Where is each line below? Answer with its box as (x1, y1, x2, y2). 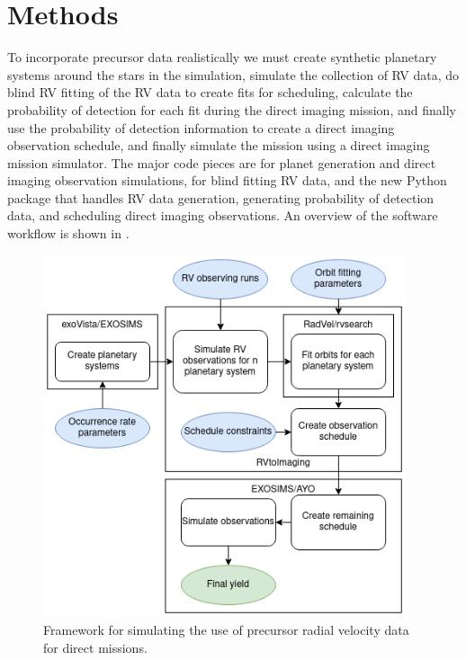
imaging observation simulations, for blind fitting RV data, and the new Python (7, 171, 447, 190)
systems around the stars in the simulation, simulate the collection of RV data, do (7, 65, 460, 84)
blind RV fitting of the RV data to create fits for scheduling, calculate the (7, 83, 413, 102)
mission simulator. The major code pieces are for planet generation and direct (7, 153, 436, 172)
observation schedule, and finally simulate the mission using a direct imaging (7, 136, 430, 155)
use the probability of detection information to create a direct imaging (7, 118, 395, 137)
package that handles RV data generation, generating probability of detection (7, 188, 435, 207)
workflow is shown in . (7, 224, 130, 243)
